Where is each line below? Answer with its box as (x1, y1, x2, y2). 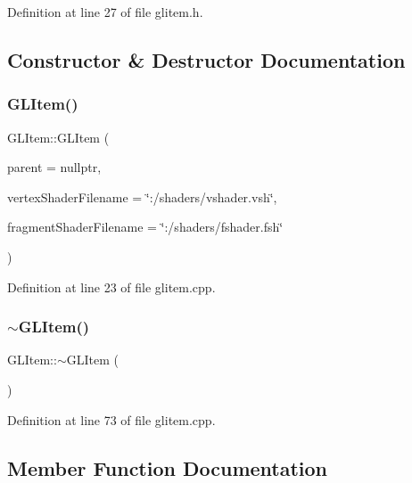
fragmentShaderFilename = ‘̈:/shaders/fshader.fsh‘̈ (7, 217, 284, 236)
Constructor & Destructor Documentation (7, 45, 406, 73)
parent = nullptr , (7, 158, 102, 176)
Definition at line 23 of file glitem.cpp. (7, 277, 216, 296)
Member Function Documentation (7, 454, 328, 481)
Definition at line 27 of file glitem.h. (7, 3, 203, 20)
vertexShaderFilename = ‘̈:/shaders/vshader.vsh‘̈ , (7, 187, 277, 206)
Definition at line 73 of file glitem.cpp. (7, 410, 216, 429)
